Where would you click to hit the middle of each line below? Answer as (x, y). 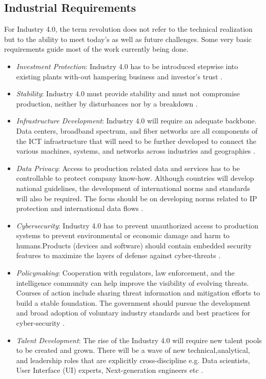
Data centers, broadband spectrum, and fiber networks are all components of (137, 130)
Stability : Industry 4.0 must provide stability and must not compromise (128, 93)
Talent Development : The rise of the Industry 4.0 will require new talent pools (139, 340)
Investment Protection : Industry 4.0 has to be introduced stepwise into (127, 66)
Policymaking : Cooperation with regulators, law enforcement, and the (125, 273)
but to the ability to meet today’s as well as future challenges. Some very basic (128, 39)
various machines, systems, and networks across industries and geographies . (136, 151)
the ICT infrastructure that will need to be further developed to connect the (136, 141)
